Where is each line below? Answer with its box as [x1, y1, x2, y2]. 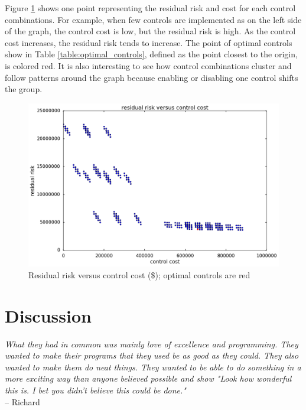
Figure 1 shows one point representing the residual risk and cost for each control [5, 2, 296, 14]
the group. [5, 83, 43, 95]
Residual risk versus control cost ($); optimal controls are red [28, 268, 250, 281]
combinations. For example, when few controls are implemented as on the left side [5, 13, 302, 25]
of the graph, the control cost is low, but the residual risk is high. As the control [5, 25, 296, 37]
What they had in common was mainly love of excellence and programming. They [5, 337, 298, 350]
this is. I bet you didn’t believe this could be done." [5, 384, 186, 396]
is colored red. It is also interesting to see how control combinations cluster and [5, 59, 292, 71]
